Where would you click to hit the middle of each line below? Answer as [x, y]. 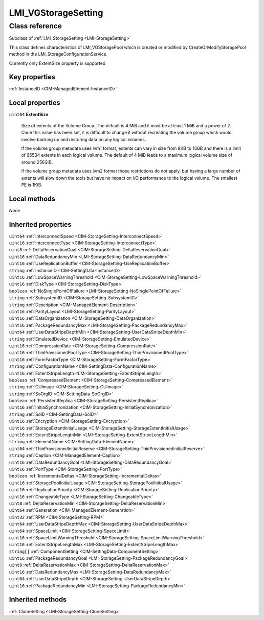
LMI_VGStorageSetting [56, 13]
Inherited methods [38, 600]
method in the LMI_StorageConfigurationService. [58, 54]
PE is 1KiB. [32, 185]
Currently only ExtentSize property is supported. [58, 63]
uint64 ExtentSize [29, 115]
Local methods [32, 199]
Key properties [32, 77]
